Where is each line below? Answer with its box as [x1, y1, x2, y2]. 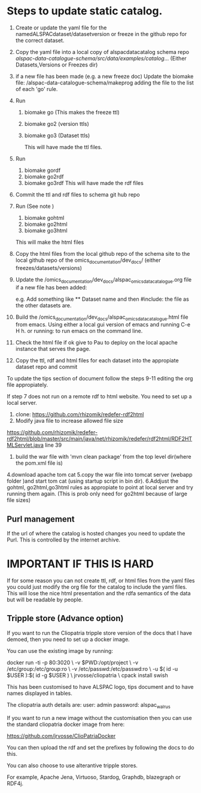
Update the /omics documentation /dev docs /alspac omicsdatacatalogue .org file [15, 276, 192, 284]
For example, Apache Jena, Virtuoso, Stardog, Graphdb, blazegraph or [7, 773, 181, 780]
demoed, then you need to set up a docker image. [7, 635, 130, 643]
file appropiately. [7, 382, 48, 389]
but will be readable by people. [7, 596, 83, 603]
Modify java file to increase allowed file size [15, 417, 123, 425]
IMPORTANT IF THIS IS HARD [7, 557, 154, 571]
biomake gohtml [24, 214, 65, 221]
